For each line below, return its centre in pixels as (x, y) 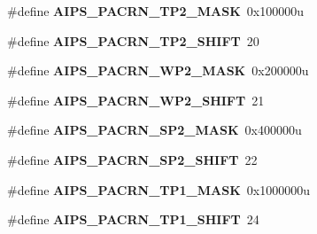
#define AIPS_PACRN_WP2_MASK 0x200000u (158, 70)
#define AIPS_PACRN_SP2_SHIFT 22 (132, 159)
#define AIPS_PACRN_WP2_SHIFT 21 (136, 100)
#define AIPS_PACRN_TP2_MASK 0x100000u (155, 11)
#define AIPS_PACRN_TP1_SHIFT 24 (133, 219)
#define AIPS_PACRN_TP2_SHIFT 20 (133, 40)
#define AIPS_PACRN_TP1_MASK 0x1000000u (158, 189)
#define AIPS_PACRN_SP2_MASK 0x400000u (155, 130)
